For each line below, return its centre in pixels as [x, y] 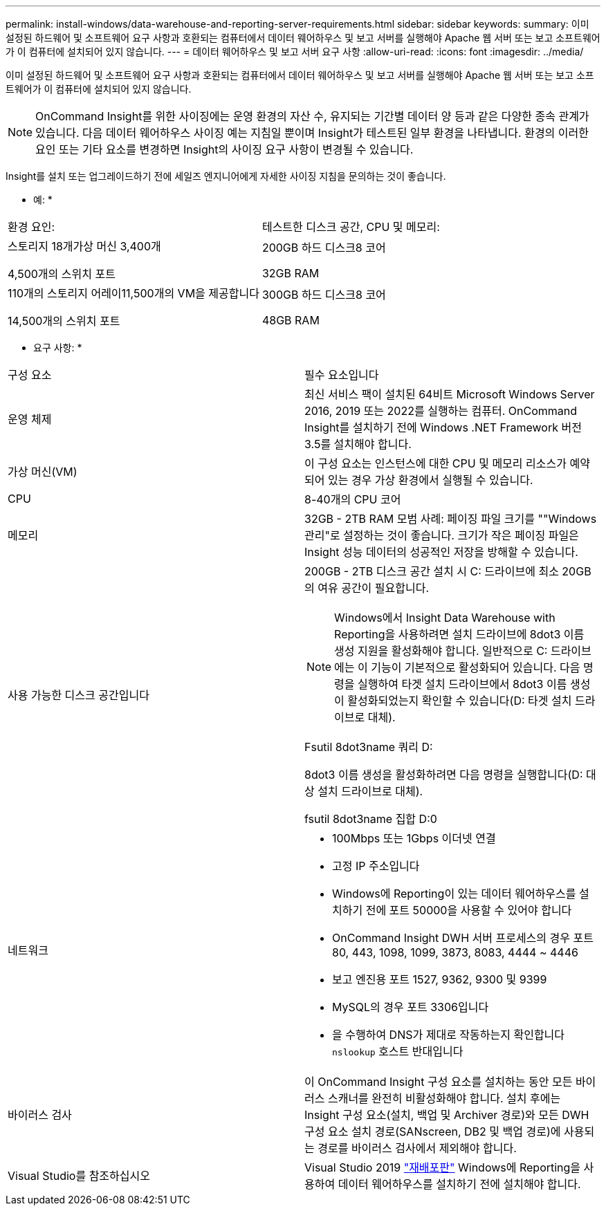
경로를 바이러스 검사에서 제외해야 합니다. [417, 1148]
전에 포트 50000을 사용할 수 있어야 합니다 [469, 910]
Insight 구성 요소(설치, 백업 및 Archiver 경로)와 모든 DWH [447, 1115]
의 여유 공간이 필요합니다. [367, 588]
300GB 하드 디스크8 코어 [324, 295]
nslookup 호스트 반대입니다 [398, 1051]
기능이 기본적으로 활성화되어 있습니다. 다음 [476, 667]
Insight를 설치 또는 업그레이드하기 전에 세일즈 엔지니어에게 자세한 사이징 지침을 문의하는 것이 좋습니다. [226, 176]
